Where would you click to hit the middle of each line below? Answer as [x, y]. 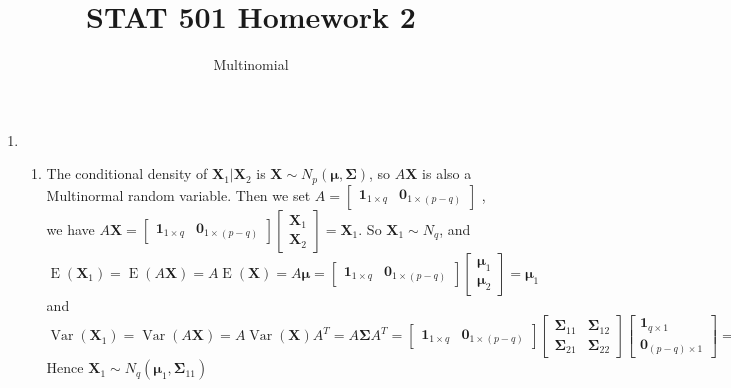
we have [70, 228]
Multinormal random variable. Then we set [178, 194]
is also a [447, 173]
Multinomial [251, 64]
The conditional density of [127, 173]
